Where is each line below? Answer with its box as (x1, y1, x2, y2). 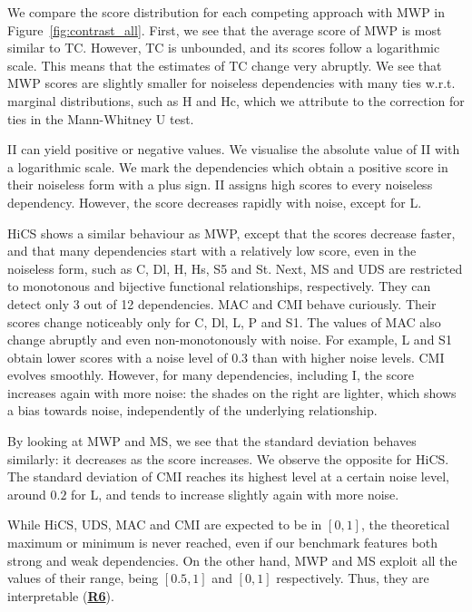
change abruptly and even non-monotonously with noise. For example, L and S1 (7, 330, 452, 349)
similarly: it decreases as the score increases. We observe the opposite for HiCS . (7, 449, 449, 468)
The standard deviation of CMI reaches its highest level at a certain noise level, (7, 467, 449, 486)
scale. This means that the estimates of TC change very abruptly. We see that (7, 55, 442, 74)
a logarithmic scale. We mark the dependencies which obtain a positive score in (7, 157, 448, 176)
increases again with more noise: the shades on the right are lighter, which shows (7, 383, 457, 402)
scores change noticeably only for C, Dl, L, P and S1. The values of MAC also (7, 312, 441, 331)
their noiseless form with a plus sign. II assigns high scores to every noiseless (7, 175, 433, 194)
